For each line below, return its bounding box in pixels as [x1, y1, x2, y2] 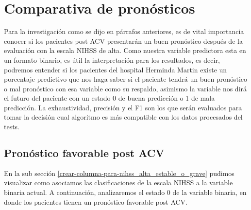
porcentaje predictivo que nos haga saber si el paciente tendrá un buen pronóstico [4, 74, 248, 84]
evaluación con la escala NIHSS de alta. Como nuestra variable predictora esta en [4, 45, 246, 55]
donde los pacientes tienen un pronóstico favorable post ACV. [4, 196, 187, 207]
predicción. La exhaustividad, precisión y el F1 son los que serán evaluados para [4, 102, 242, 112]
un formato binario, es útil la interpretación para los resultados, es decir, [4, 54, 220, 65]
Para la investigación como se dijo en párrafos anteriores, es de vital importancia [4, 26, 244, 36]
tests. [4, 122, 20, 132]
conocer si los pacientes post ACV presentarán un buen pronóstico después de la [4, 35, 243, 46]
